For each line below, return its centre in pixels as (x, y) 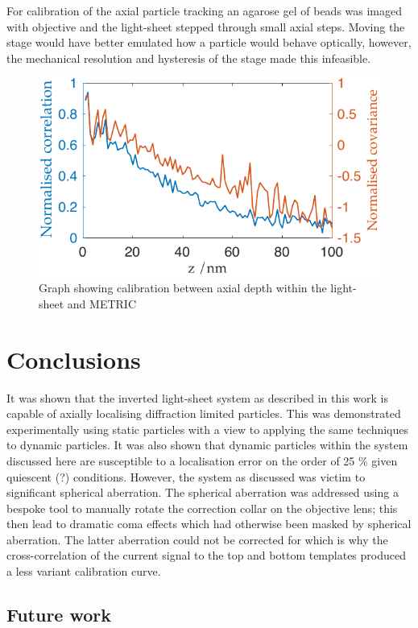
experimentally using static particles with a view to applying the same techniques (207, 429)
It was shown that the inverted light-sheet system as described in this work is (198, 397)
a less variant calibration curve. (84, 571)
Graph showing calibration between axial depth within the (183, 288)
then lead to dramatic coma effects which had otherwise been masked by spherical (209, 524)
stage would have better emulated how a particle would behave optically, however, (209, 42)
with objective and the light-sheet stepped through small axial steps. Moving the (206, 26)
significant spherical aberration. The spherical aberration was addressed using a (203, 492)
